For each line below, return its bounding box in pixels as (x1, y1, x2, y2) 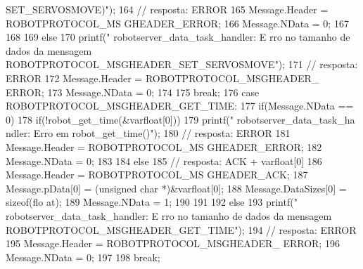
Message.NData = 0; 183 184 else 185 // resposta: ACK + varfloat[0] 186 (6, 153, 322, 168)
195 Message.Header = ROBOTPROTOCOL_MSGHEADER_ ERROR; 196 (6, 236, 340, 251)
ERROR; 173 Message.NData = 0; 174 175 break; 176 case (6, 84, 260, 99)
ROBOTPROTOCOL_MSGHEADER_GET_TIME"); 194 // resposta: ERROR (6, 222, 357, 237)
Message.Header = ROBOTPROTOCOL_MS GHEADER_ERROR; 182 (6, 139, 322, 154)
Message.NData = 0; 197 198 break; (6, 249, 160, 264)
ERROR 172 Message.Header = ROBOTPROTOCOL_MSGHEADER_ (6, 70, 319, 85)
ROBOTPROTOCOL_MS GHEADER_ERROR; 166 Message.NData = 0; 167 (6, 15, 349, 30)
